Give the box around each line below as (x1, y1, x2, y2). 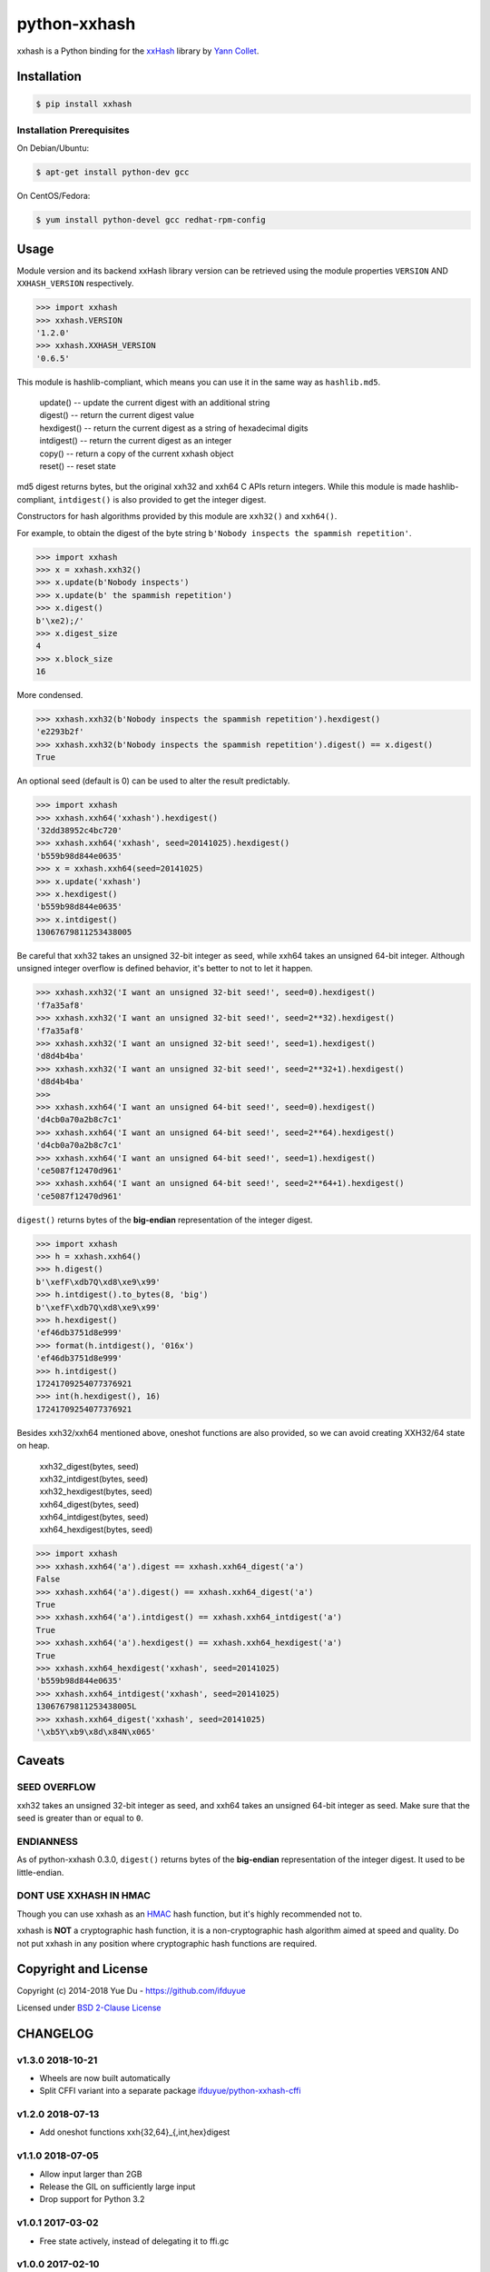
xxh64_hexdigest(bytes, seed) (39, 1524, 153, 1535)
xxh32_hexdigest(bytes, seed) (39, 1486, 153, 1497)
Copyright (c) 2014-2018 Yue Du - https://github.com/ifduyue (16, 1986, 246, 1997)
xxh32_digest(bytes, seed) (39, 1460, 140, 1471)
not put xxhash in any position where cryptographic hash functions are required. (16, 1938, 318, 1948)
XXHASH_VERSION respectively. (16, 278, 134, 289)
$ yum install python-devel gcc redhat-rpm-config (35, 214, 267, 225)
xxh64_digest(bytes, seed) (39, 1499, 140, 1510)
